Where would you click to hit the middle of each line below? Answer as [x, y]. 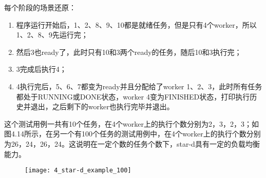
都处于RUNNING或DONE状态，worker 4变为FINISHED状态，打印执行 [133, 96]
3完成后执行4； [41, 69]
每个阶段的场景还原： [40, 7]
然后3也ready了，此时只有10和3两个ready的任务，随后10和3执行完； [129, 52]
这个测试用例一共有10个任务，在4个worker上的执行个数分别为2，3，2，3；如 [131, 123]
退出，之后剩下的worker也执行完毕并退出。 [102, 106]
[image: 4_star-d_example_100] [78, 171]
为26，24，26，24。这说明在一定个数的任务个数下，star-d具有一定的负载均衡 [132, 143]
